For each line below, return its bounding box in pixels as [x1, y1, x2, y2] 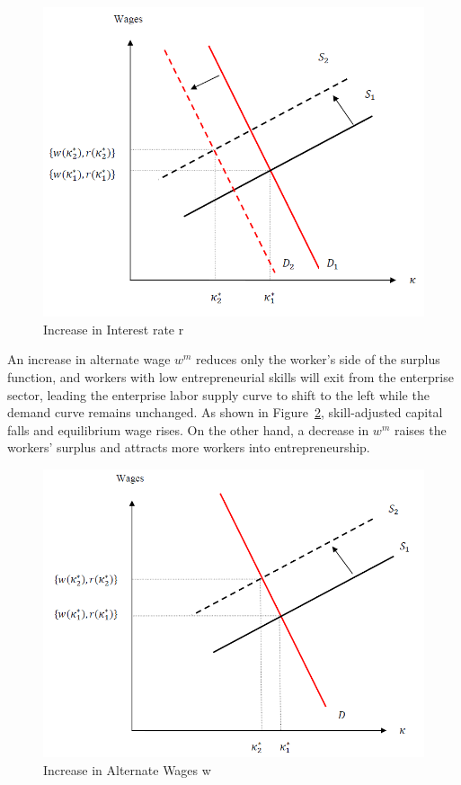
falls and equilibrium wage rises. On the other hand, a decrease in [7, 420, 369, 439]
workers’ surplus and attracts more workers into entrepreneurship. [7, 438, 370, 457]
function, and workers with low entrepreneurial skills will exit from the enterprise [7, 367, 454, 386]
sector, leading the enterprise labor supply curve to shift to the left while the [7, 385, 430, 404]
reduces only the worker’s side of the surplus [196, 350, 440, 369]
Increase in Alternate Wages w [43, 760, 211, 779]
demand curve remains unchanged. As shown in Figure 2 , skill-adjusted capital [7, 403, 443, 422]
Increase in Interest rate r [43, 319, 184, 338]
